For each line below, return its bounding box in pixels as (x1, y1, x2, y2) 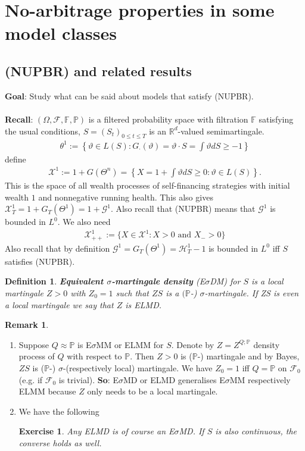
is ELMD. (125, 298, 161, 311)
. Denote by (171, 338, 214, 350)
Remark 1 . (5, 318, 49, 331)
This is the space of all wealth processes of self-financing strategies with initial (5, 179, 290, 191)
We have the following (18, 405, 99, 417)
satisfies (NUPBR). (5, 255, 75, 267)
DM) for (210, 275, 241, 287)
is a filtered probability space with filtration (88, 112, 248, 125)
